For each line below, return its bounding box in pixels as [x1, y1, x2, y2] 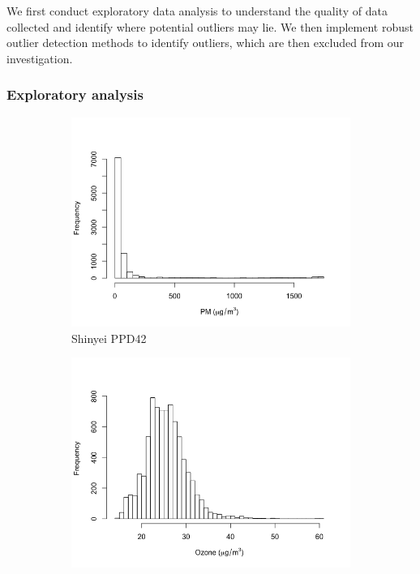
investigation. [6, 49, 73, 66]
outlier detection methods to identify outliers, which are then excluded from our [6, 34, 404, 51]
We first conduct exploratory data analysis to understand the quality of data [6, 2, 388, 19]
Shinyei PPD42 [71, 329, 147, 346]
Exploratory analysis [6, 84, 144, 105]
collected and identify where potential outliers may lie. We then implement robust [6, 18, 414, 35]
